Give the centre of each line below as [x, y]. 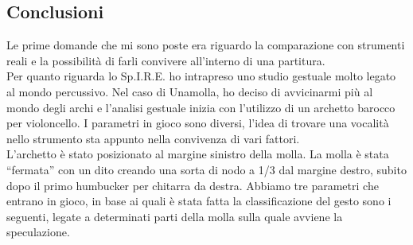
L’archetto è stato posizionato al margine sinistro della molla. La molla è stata [198, 154]
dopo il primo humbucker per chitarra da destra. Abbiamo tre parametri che [193, 185]
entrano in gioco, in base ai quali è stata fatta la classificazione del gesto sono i [199, 201]
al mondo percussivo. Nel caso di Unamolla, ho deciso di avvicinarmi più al [190, 91]
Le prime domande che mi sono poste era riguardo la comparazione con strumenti [206, 45]
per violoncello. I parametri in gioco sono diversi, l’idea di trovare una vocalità [198, 123]
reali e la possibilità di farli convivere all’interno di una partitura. [166, 60]
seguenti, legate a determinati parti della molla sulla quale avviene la [175, 216]
